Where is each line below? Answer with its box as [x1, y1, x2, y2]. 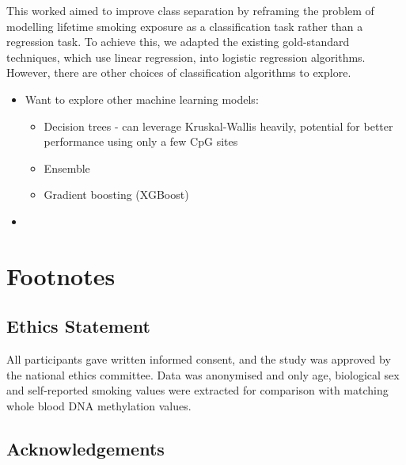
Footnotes [6, 259, 116, 292]
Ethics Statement [6, 314, 151, 338]
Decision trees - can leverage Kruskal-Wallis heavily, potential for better [44, 117, 393, 134]
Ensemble [44, 159, 90, 176]
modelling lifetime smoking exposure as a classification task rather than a [6, 17, 363, 34]
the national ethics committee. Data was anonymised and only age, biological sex [6, 366, 400, 383]
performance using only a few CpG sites [44, 133, 238, 150]
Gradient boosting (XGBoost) [44, 186, 189, 203]
